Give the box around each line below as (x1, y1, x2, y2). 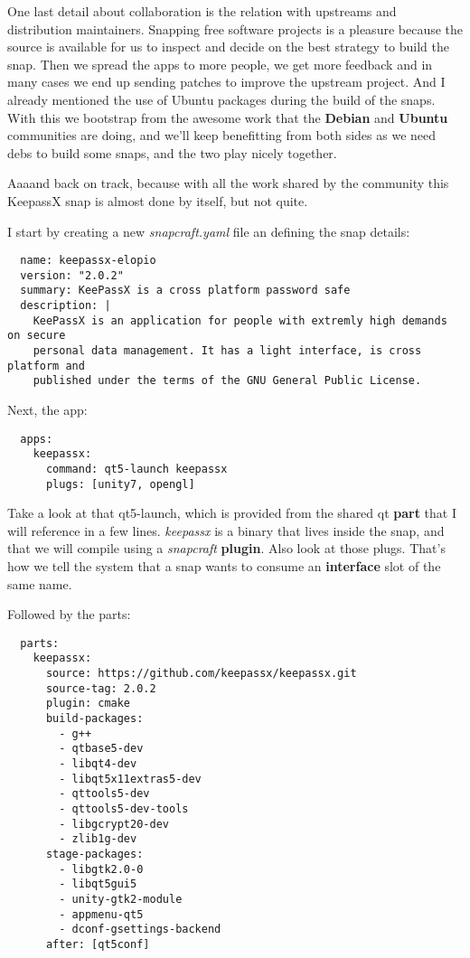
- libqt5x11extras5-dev (59, 772, 202, 785)
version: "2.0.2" (20, 268, 124, 282)
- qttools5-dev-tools (59, 803, 189, 816)
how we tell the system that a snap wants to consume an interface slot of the (7, 557, 441, 576)
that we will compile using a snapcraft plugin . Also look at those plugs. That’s (7, 539, 446, 558)
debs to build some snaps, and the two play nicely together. (7, 143, 337, 162)
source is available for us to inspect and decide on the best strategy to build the (7, 37, 450, 56)
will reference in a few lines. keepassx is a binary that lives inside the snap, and (7, 521, 445, 540)
